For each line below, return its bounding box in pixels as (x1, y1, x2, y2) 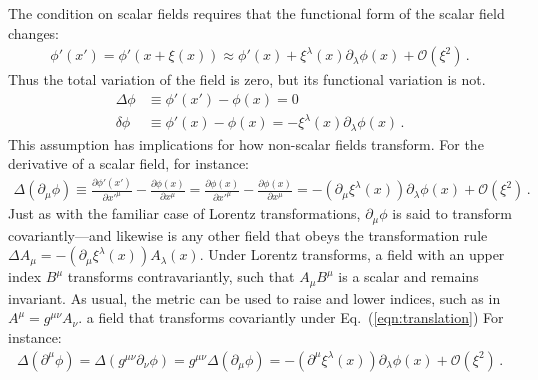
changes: (8, 22, 60, 43)
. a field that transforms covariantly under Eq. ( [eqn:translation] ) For (78, 307, 504, 328)
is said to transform (392, 203, 513, 224)
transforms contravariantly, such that (67, 266, 295, 287)
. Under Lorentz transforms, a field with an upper (199, 244, 505, 265)
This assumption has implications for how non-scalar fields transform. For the (8, 133, 484, 154)
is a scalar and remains (338, 266, 479, 287)
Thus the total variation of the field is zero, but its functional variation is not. (8, 69, 486, 90)
